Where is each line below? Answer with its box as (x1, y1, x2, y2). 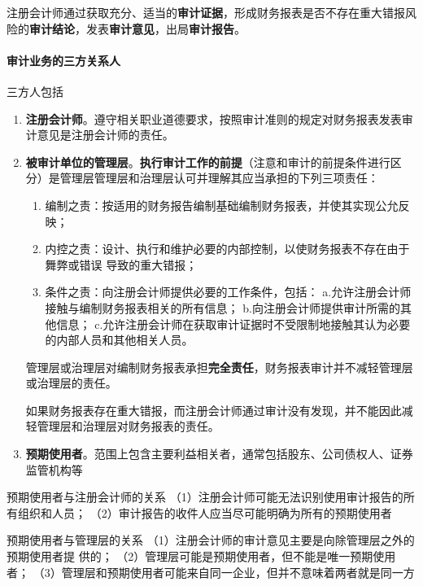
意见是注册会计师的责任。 (37, 126, 174, 143)
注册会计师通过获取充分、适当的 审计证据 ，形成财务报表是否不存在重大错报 (7, 4, 405, 20)
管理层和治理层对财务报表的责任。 (37, 418, 220, 435)
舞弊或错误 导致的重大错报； (45, 256, 198, 273)
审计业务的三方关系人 (7, 51, 120, 68)
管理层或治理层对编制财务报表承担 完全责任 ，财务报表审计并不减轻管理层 (25, 358, 413, 375)
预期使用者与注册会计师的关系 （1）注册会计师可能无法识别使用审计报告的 (7, 488, 403, 505)
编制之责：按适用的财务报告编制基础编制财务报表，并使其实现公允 (45, 196, 399, 213)
